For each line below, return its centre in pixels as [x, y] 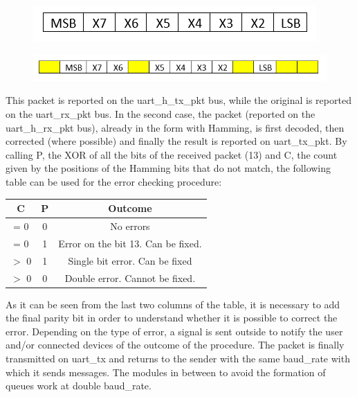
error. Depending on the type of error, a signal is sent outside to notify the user [174, 331]
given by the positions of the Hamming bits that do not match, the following [168, 168]
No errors [130, 226]
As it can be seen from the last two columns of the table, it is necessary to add [173, 304]
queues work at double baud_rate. [79, 386]
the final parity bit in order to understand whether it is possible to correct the [172, 318]
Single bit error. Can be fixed [130, 260]
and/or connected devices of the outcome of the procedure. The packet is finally [175, 345]
